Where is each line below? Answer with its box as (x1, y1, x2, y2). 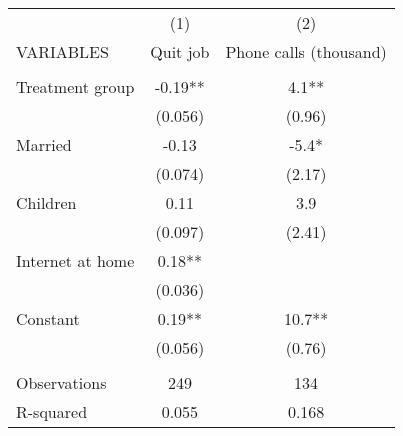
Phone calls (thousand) (225, 40, 387, 63)
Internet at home (16, 249, 135, 272)
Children (16, 191, 77, 214)
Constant (16, 307, 80, 330)
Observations (16, 371, 107, 394)
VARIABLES (16, 40, 109, 63)
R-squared (16, 400, 88, 423)
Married (16, 133, 72, 156)
